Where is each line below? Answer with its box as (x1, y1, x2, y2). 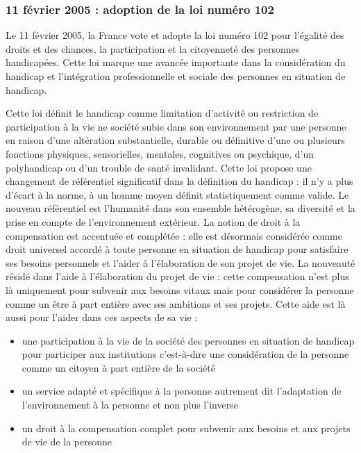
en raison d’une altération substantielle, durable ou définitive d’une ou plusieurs (6, 133, 345, 147)
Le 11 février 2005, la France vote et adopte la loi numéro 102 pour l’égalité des (6, 28, 344, 42)
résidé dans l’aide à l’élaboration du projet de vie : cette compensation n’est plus (6, 269, 349, 283)
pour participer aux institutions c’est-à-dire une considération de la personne (22, 347, 349, 361)
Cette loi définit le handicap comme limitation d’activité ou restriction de (6, 106, 319, 120)
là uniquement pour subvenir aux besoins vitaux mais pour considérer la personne (6, 282, 354, 297)
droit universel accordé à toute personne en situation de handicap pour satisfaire (6, 242, 349, 256)
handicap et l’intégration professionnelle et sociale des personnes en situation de (6, 69, 346, 83)
